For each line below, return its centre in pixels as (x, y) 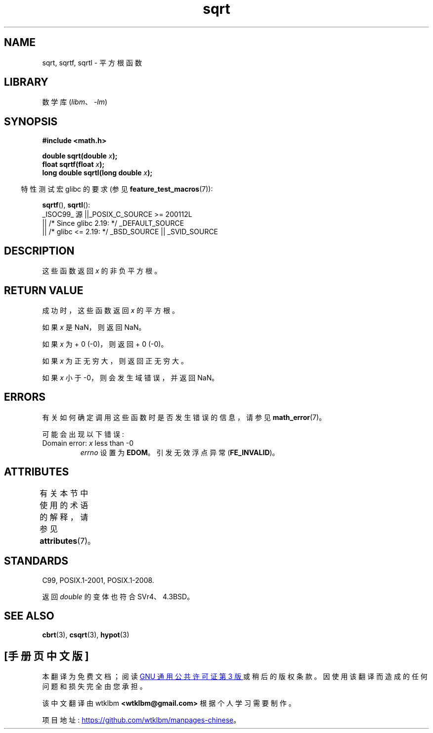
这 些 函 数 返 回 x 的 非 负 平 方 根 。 (102, 271)
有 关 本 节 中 (64, 493)
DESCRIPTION (39, 251)
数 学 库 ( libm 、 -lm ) (75, 102)
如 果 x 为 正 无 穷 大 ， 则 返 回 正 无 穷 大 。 (115, 361)
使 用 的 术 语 (64, 505)
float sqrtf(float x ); (73, 164)
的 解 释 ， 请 (64, 517)
